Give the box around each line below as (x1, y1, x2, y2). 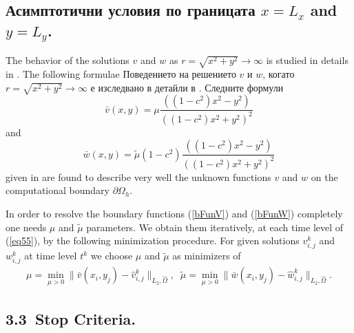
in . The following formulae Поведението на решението (6, 67, 236, 81)
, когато (262, 67, 295, 81)
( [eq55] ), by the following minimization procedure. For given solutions (6, 233, 300, 248)
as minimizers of (172, 248, 241, 263)
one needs (6, 219, 47, 234)
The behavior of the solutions (6, 53, 129, 67)
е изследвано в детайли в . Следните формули (90, 80, 284, 94)
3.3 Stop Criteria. (6, 308, 136, 330)
